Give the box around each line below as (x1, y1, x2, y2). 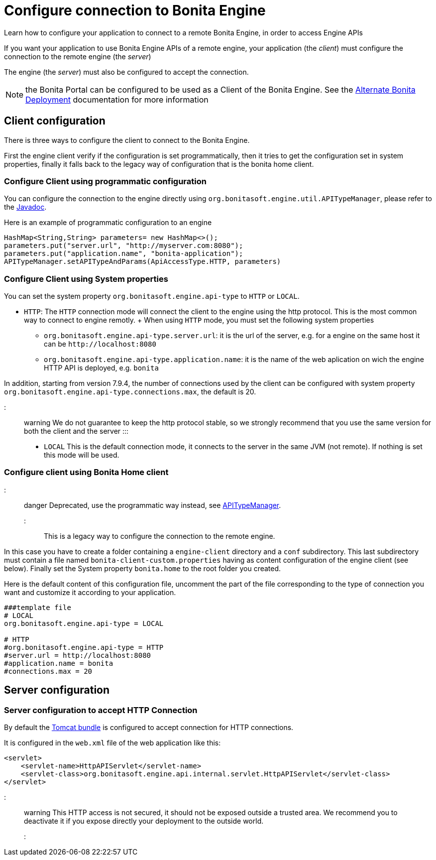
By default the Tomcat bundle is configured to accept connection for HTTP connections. (4, 723, 294, 732)
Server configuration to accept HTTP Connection (4, 705, 198, 715)
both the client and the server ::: (24, 427, 129, 436)
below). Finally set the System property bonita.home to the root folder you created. (4, 564, 281, 573)
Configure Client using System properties (4, 273, 168, 284)
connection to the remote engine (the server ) (4, 52, 151, 61)
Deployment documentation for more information (25, 94, 209, 105)
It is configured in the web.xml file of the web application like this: (4, 738, 221, 747)
